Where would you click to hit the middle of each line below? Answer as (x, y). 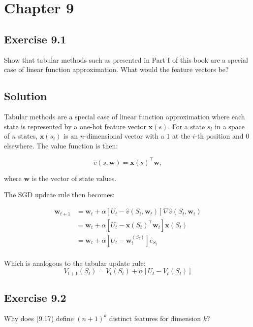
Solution (26, 96)
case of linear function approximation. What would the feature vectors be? (116, 69)
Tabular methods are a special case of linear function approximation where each (125, 116)
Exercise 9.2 (35, 298)
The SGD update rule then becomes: (59, 195)
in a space (230, 126)
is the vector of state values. (74, 178)
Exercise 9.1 (35, 39)
